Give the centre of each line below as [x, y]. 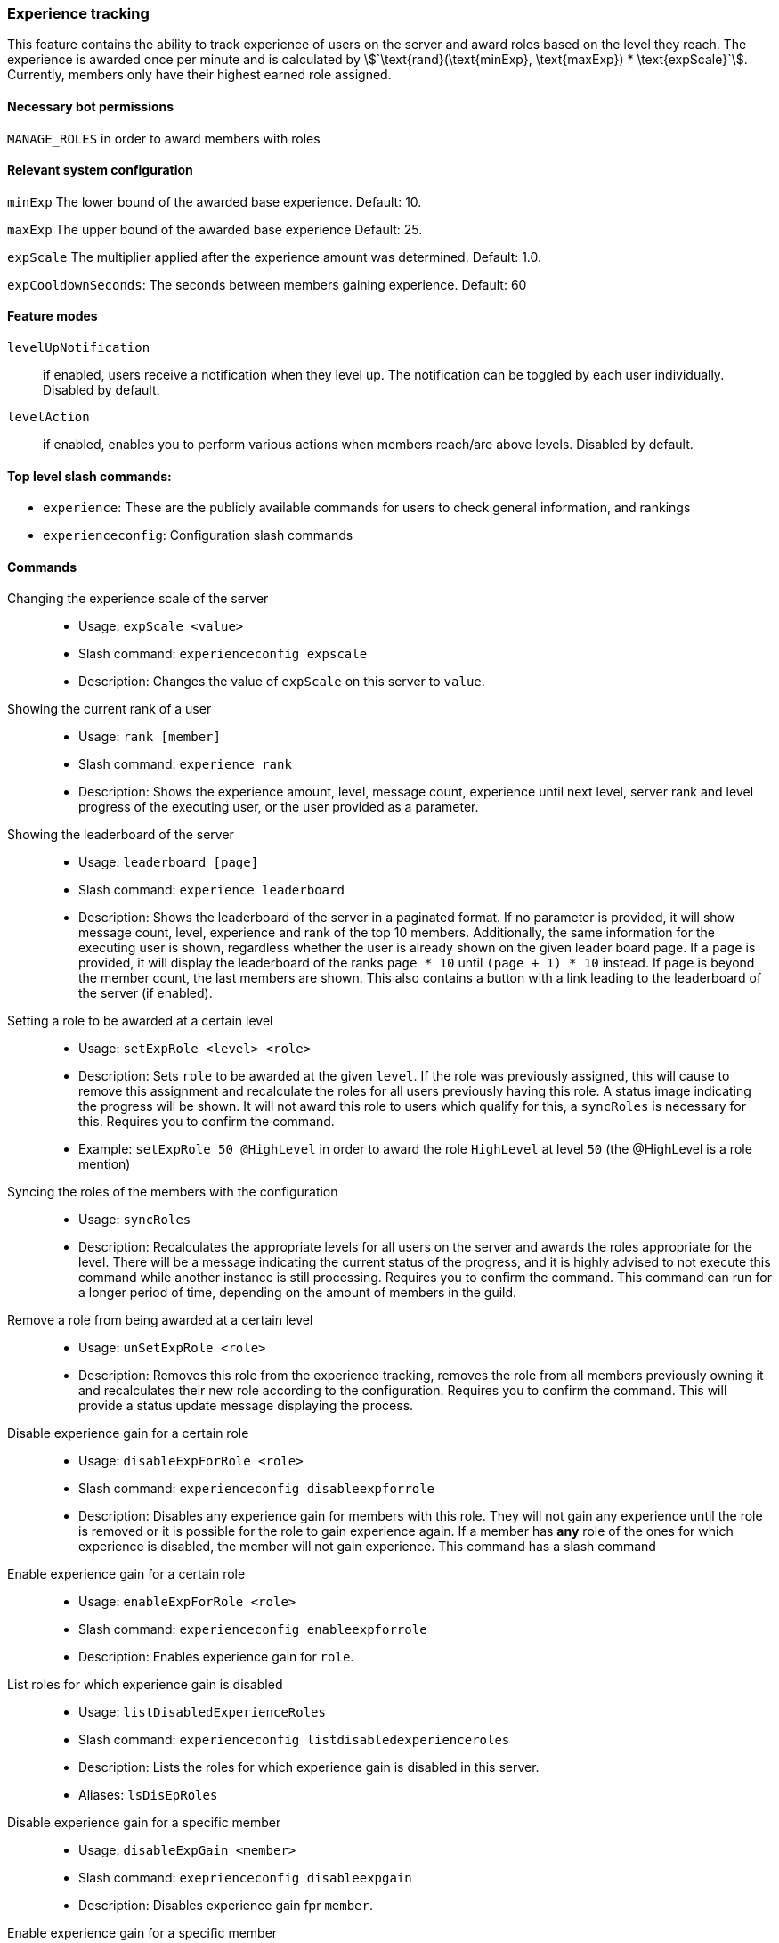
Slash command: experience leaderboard [211, 890]
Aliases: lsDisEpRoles [148, 1795]
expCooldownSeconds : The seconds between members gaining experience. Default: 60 [267, 284]
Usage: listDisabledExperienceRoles [202, 1712]
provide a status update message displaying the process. [246, 1406]
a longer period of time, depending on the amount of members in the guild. [298, 1293]
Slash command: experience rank [185, 764]
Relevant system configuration [100, 170]
